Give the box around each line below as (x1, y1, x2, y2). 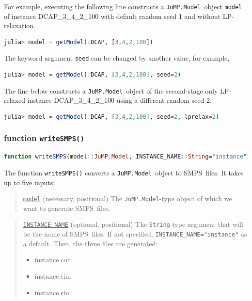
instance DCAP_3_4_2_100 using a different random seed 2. (27, 95, 212, 105)
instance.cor (34, 254, 70, 265)
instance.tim (34, 270, 71, 281)
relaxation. (4, 20, 36, 31)
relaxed (4, 95, 25, 105)
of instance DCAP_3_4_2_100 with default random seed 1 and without (4, 11, 221, 21)
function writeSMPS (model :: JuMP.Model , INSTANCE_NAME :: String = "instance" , (4, 153, 251, 160)
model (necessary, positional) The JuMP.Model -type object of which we (23, 193, 232, 204)
